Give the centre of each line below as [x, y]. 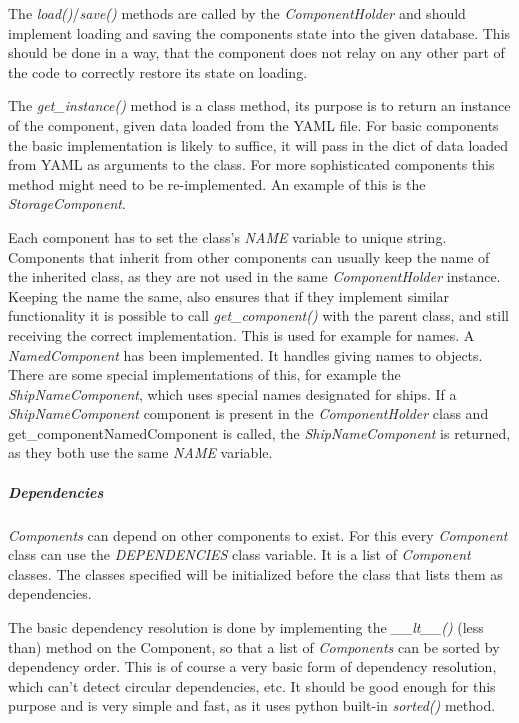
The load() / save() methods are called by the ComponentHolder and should [237, 13]
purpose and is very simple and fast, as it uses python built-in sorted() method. [252, 705]
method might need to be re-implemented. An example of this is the [217, 183]
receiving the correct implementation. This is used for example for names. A [241, 334]
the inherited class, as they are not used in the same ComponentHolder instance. [254, 276]
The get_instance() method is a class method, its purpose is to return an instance [259, 105]
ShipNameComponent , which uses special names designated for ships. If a [232, 393]
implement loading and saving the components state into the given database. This [259, 32]
